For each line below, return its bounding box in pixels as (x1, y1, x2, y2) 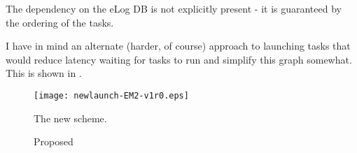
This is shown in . (6, 66, 82, 80)
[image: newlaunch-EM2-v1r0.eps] (34, 90, 189, 101)
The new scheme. (34, 110, 107, 125)
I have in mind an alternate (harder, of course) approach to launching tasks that (6, 38, 351, 53)
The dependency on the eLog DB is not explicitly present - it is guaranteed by (6, 1, 342, 15)
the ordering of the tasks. (6, 15, 114, 29)
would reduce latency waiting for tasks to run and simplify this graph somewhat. (6, 52, 352, 66)
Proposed (34, 134, 73, 149)
